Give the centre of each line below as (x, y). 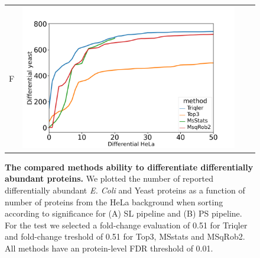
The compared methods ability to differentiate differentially (129, 167)
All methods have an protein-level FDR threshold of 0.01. (109, 248)
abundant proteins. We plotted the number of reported (109, 178)
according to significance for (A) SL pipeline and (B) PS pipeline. (123, 213)
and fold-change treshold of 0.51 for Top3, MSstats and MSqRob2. (125, 236)
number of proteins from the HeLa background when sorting (114, 201)
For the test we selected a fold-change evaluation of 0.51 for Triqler (126, 225)
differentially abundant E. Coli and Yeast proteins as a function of (125, 190)
